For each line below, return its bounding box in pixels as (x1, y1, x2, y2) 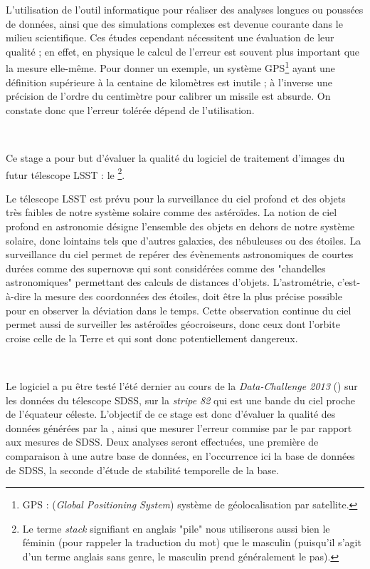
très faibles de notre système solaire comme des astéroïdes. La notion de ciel (6, 205, 337, 220)
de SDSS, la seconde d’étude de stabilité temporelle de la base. (6, 462, 279, 477)
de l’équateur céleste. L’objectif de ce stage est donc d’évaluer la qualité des (6, 406, 336, 421)
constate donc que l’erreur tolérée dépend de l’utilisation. (6, 102, 255, 117)
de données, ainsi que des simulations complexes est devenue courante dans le (6, 16, 343, 31)
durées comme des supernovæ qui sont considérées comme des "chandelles (6, 260, 326, 275)
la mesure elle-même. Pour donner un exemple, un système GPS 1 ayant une (6, 58, 335, 76)
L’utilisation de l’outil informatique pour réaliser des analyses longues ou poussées (6, 2, 364, 16)
